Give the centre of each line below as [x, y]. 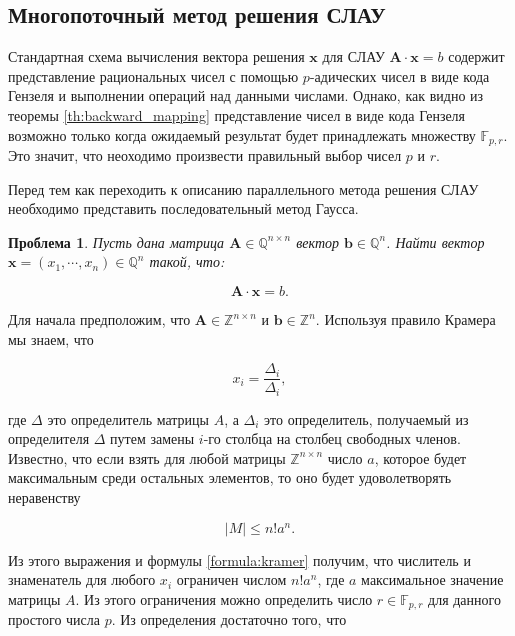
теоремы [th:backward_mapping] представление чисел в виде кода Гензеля [237, 114]
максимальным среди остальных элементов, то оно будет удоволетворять [230, 477]
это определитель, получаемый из [366, 418]
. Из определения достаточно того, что [229, 619]
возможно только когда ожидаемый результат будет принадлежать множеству [242, 134]
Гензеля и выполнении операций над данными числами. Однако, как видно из [246, 95]
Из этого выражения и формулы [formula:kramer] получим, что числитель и [239, 559]
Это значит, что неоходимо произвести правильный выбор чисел [205, 155]
